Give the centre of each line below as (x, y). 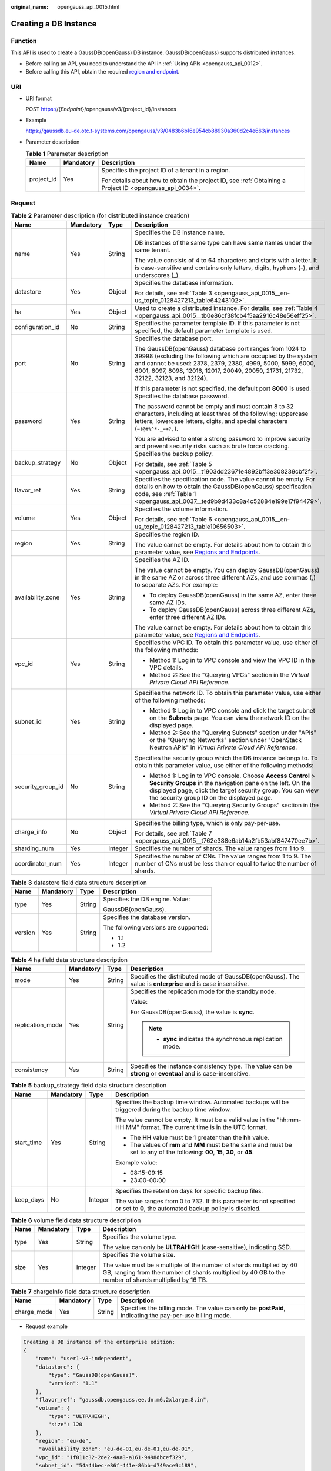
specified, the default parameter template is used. (203, 331)
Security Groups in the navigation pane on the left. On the (230, 783)
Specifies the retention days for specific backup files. (189, 1190)
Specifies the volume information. (181, 509)
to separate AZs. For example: (176, 584)
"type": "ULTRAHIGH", (79, 1416)
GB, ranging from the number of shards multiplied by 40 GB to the (194, 1273)
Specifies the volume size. (139, 1255)
